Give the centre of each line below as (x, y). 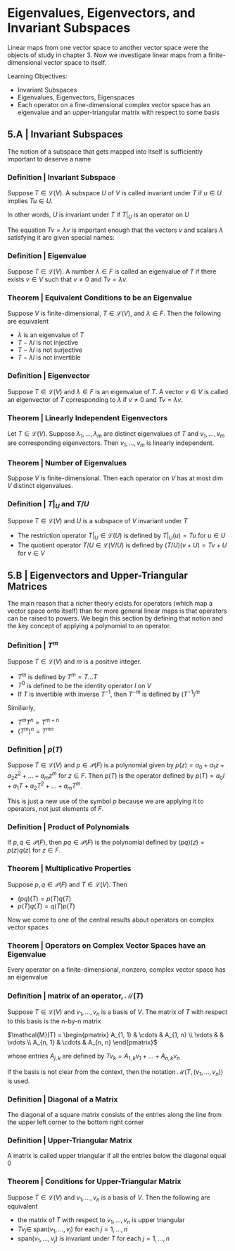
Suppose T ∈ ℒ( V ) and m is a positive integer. (75, 661)
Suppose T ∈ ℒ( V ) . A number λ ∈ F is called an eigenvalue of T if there (112, 271)
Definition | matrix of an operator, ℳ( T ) (76, 996)
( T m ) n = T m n (36, 731)
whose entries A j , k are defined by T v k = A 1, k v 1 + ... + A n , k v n (94, 1057)
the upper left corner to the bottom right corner (76, 1122)
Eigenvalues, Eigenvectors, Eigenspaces (76, 97)
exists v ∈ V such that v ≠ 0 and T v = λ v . (68, 279)
